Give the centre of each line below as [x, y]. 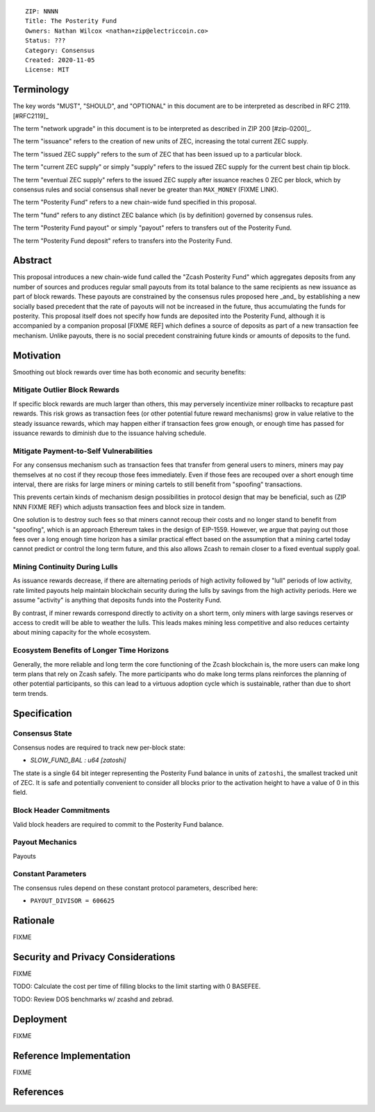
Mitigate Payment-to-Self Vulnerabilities [83, 451]
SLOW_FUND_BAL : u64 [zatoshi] [78, 760]
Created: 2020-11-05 [60, 60]
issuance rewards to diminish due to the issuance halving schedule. [109, 433]
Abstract [32, 261]
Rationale [34, 921]
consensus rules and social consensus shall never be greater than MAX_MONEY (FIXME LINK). [146, 189]
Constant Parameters [50, 874]
